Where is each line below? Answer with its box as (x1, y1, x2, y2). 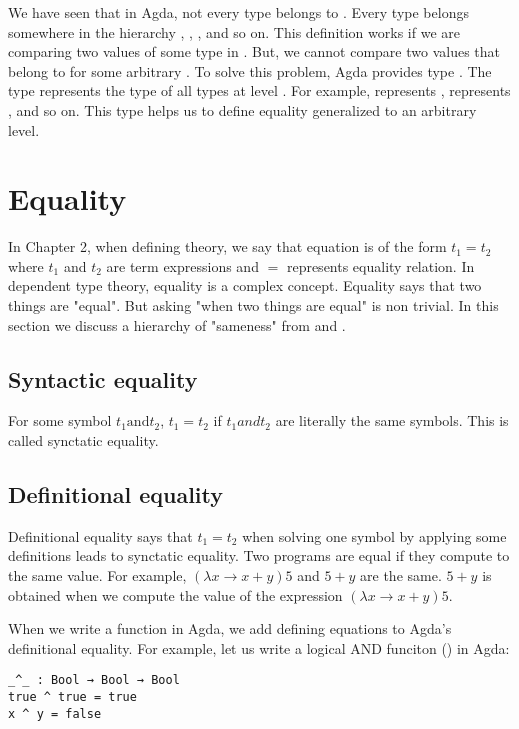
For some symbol (8, 410, 112, 431)
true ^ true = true (8, 690, 137, 705)
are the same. (360, 565, 442, 586)
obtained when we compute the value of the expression (8, 584, 343, 605)
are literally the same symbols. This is (275, 410, 509, 431)
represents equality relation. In (286, 255, 475, 276)
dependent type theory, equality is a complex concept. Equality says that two (8, 275, 482, 296)
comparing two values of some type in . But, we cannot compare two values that (8, 41, 500, 62)
